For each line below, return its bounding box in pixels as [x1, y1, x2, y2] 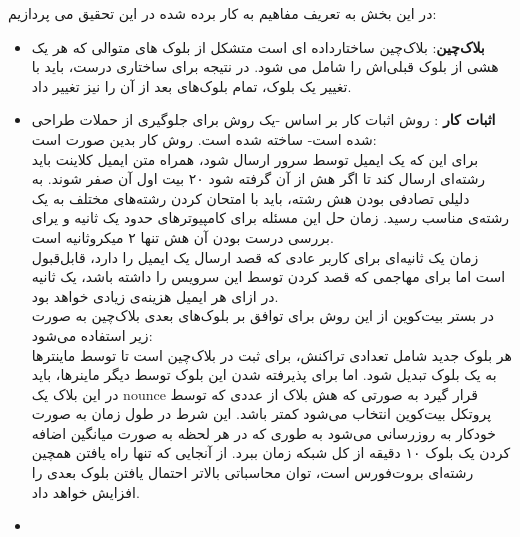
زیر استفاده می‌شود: [31, 324, 153, 345]
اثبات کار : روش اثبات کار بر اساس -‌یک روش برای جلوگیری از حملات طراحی [31, 109, 496, 130]
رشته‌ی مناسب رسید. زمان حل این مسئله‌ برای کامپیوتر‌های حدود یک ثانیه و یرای [31, 207, 510, 228]
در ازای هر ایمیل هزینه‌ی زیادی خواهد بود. [31, 285, 279, 306]
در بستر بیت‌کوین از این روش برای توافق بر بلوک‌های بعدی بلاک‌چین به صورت [31, 305, 494, 326]
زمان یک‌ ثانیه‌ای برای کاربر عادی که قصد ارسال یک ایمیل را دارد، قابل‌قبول [31, 246, 479, 267]
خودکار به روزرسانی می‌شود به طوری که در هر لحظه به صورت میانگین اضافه [31, 422, 496, 443]
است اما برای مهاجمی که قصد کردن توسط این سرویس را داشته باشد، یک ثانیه [31, 266, 506, 287]
